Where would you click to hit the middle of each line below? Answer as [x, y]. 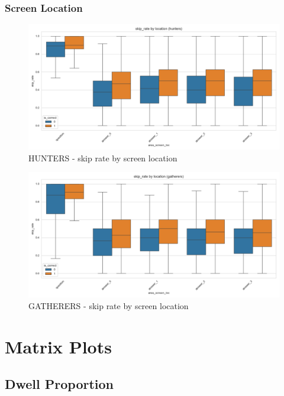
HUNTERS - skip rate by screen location [103, 158]
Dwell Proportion [59, 384]
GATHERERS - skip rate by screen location [109, 306]
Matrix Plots [58, 346]
